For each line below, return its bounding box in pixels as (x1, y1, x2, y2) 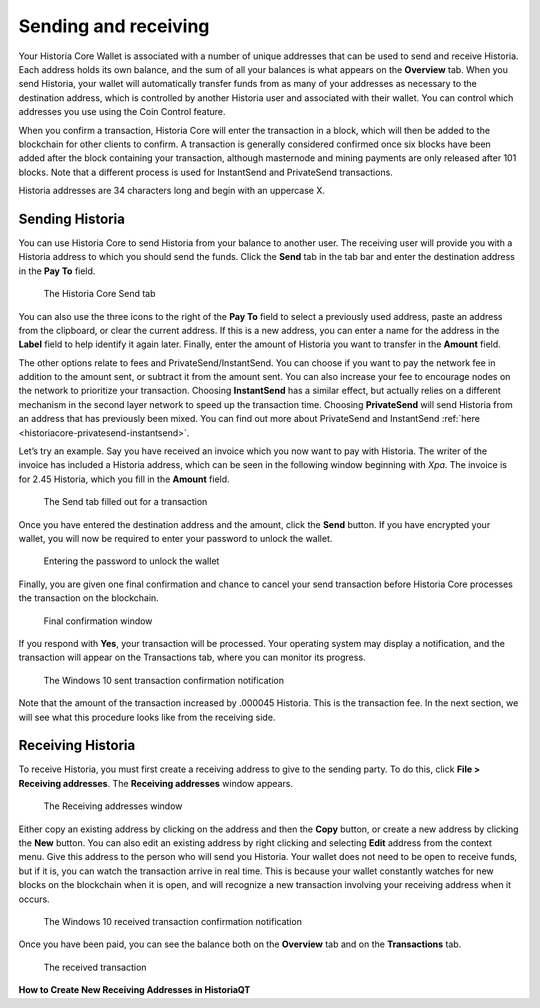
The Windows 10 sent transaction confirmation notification (43, 674, 285, 686)
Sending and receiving (18, 15, 210, 37)
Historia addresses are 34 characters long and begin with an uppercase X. (18, 185, 325, 197)
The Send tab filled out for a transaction (43, 496, 208, 508)
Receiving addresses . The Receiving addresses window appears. (18, 777, 294, 789)
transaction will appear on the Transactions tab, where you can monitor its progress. (18, 651, 366, 664)
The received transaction (43, 961, 147, 973)
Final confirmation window (43, 615, 153, 627)
